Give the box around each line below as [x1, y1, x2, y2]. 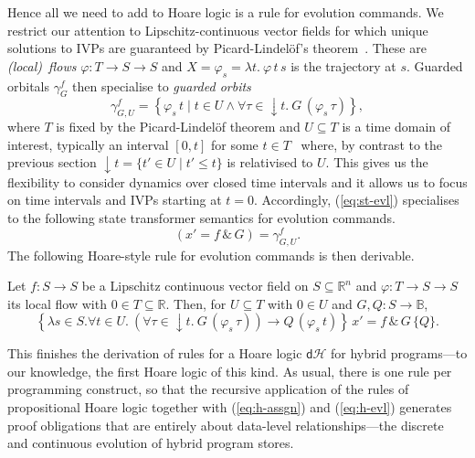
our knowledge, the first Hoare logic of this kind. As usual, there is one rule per [7, 361, 452, 380]
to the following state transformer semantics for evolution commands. [7, 208, 396, 228]
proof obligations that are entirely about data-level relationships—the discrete [7, 415, 444, 434]
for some [211, 134, 259, 154]
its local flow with [7, 293, 107, 313]
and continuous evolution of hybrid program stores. [7, 433, 294, 453]
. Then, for [165, 293, 227, 313]
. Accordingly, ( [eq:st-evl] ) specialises [254, 190, 459, 209]
